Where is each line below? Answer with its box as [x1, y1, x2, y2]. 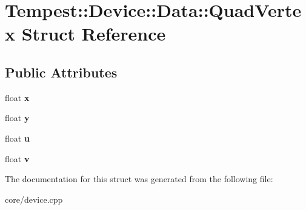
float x [5, 91, 30, 103]
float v [5, 152, 30, 165]
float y [5, 111, 30, 124]
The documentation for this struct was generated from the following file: [5, 172, 273, 185]
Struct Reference [21, 21, 166, 46]
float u [5, 131, 30, 144]
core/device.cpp [5, 192, 63, 205]
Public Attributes [5, 62, 118, 81]
